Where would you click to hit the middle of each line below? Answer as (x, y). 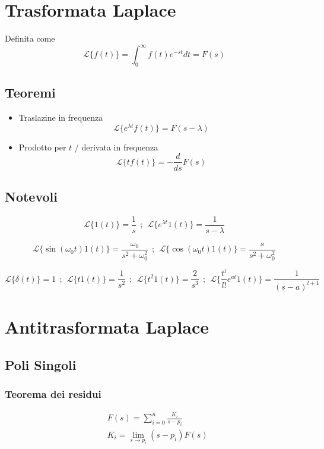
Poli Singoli (41, 364)
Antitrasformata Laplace (107, 327)
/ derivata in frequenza (116, 147)
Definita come (30, 38)
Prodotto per (42, 147)
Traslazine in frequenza (61, 117)
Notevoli (31, 196)
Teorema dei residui (53, 393)
